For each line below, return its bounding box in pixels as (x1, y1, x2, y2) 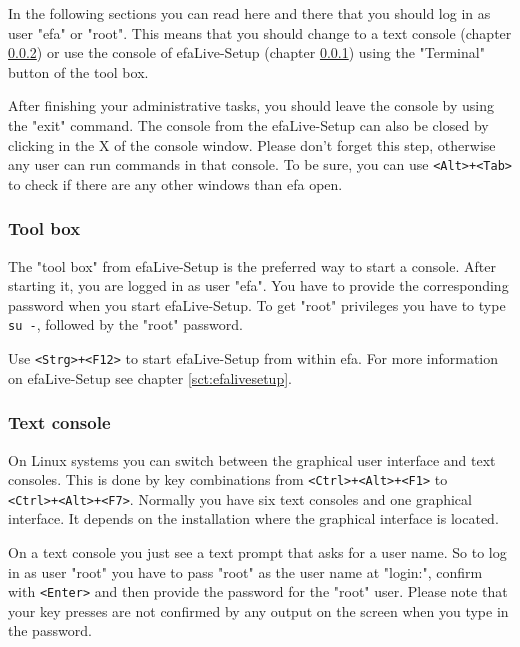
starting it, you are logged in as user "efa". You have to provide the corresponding (8, 275, 509, 296)
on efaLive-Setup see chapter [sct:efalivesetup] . (8, 367, 292, 388)
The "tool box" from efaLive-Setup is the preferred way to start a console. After (8, 255, 496, 276)
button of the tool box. (8, 61, 149, 82)
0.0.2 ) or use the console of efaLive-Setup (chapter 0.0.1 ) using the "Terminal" (8, 42, 485, 63)
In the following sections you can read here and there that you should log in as (8, 3, 491, 23)
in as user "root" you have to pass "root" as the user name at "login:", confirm (8, 561, 483, 582)
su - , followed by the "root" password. (8, 314, 243, 335)
